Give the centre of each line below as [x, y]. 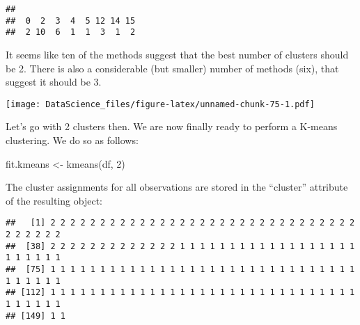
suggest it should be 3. [54, 82]
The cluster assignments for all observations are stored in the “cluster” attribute [177, 187]
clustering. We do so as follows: [72, 140]
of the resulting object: [54, 200]
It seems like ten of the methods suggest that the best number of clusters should [177, 54]
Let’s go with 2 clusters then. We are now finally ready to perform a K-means [172, 126]
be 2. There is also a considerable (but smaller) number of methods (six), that [172, 68]
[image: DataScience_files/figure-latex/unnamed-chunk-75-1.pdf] [160, 104]
